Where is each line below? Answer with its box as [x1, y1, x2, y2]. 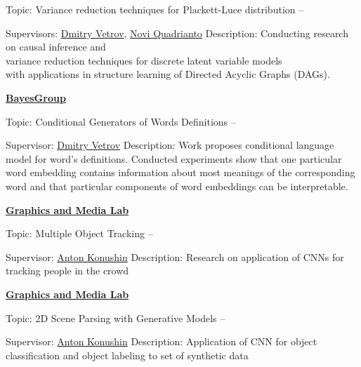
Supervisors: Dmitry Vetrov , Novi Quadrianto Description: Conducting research [6, 25, 348, 40]
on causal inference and [6, 39, 106, 54]
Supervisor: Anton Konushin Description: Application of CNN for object [6, 334, 317, 349]
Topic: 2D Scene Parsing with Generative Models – [6, 310, 225, 325]
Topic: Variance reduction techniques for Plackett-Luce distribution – [6, 2, 304, 16]
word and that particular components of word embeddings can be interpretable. [6, 178, 348, 193]
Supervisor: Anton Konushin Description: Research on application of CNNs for [6, 249, 344, 264]
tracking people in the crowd [6, 263, 129, 278]
